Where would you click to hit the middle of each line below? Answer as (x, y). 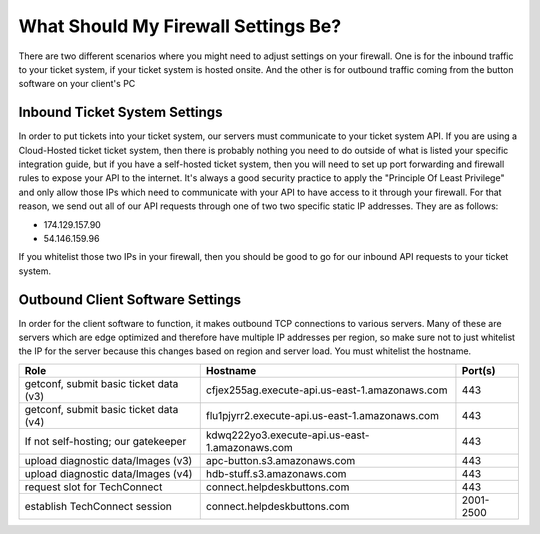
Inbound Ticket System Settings (120, 112)
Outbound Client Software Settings (130, 299)
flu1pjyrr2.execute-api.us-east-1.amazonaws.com (322, 415)
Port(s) (478, 370)
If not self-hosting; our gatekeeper (105, 441)
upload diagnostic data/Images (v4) (108, 473)
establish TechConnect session (98, 506)
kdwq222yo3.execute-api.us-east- (287, 435)
